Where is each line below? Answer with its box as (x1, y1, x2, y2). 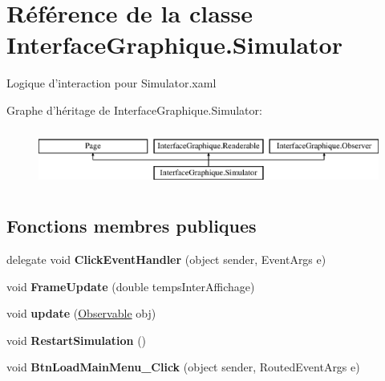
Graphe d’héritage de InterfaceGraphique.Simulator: (6, 101, 262, 118)
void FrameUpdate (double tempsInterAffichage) (6, 278, 255, 294)
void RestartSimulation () (6, 331, 147, 348)
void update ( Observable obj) (6, 305, 156, 322)
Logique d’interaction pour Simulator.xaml (6, 75, 217, 91)
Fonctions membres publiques (6, 213, 257, 238)
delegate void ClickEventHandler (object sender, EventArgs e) (6, 250, 326, 267)
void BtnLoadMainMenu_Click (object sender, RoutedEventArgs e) (6, 359, 360, 375)
